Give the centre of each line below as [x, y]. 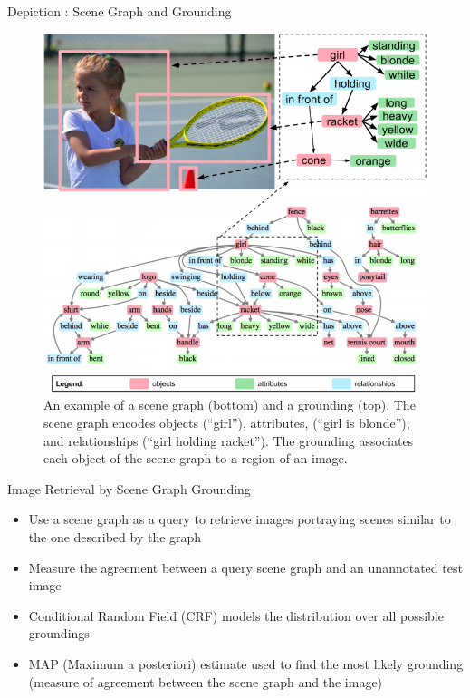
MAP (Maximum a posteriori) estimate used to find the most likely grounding [246, 663]
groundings [59, 633]
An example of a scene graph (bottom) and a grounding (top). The [230, 405]
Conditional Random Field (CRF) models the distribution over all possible [236, 615]
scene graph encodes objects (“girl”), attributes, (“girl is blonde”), [227, 423]
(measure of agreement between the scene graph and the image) [206, 681]
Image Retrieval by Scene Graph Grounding [129, 488]
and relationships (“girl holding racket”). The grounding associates [229, 440]
